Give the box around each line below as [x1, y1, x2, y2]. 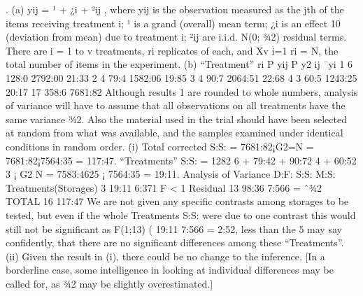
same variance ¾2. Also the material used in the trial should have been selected [6, 111, 347, 126]
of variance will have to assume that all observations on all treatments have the [6, 98, 346, 113]
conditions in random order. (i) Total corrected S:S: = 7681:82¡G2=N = [6, 139, 314, 153]
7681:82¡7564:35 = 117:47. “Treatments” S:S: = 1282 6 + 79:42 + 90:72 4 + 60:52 [6, 153, 357, 167]
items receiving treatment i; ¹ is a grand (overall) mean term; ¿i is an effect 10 [6, 15, 341, 30]
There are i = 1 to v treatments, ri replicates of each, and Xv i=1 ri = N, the [6, 43, 339, 57]
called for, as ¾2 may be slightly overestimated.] [6, 276, 213, 290]
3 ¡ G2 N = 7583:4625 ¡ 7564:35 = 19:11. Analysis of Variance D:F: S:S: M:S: [6, 167, 336, 181]
